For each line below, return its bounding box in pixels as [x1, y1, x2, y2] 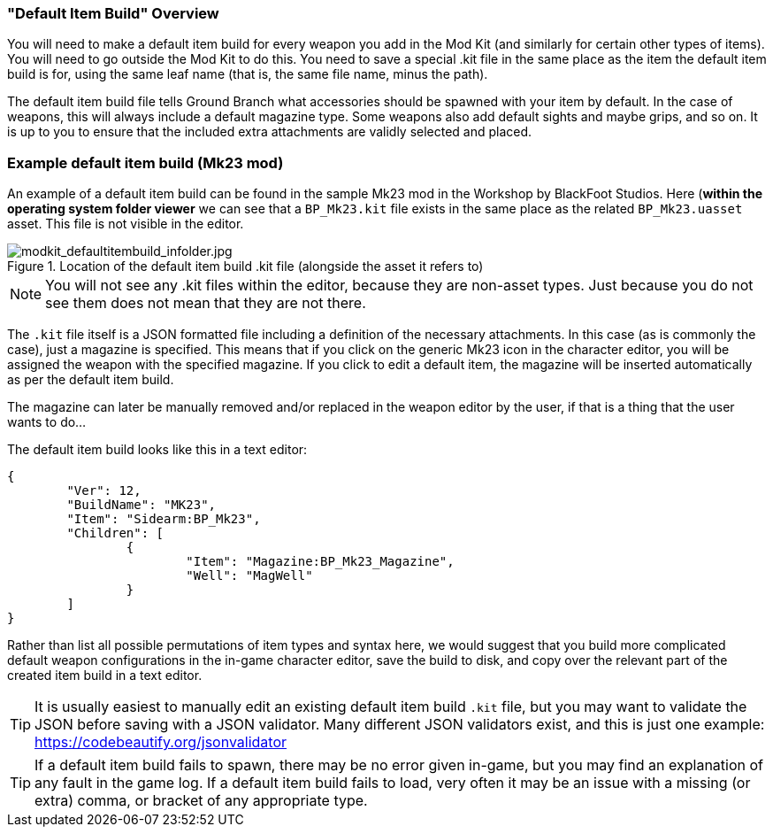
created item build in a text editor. [7, 668, 203, 683]
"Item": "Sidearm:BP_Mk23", [66, 512, 261, 527]
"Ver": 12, [66, 483, 142, 498]
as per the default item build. [7, 372, 174, 388]
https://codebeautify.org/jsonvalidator [34, 733, 287, 752]
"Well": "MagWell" [186, 568, 313, 583]
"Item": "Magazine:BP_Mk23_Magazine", [186, 554, 455, 569]
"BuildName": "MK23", [66, 498, 217, 513]
